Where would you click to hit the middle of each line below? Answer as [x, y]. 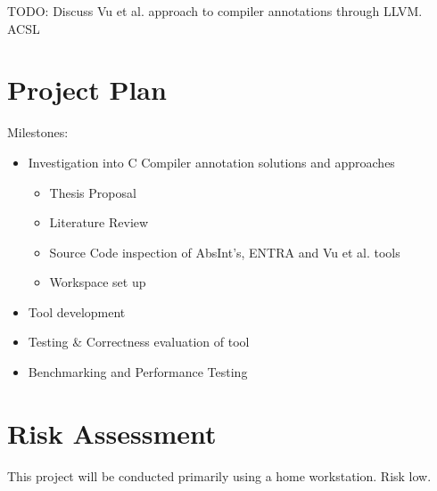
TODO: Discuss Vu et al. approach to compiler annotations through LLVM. [215, 11]
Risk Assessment [112, 433]
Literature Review [99, 222]
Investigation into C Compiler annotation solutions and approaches [211, 162]
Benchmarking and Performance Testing [138, 372]
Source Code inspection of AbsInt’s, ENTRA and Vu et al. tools [225, 252]
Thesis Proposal [93, 192]
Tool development [77, 311]
